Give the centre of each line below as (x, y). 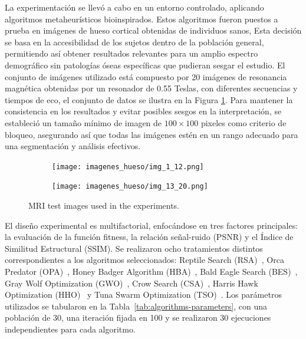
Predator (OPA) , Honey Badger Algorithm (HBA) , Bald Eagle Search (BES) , (151, 271)
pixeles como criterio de (244, 122)
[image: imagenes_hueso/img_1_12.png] (128, 167)
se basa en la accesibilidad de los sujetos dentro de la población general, (134, 42)
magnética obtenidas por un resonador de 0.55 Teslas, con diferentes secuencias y (151, 88)
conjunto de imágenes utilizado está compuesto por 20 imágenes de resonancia (146, 76)
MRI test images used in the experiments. (104, 205)
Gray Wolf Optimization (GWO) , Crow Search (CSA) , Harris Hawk (131, 283)
